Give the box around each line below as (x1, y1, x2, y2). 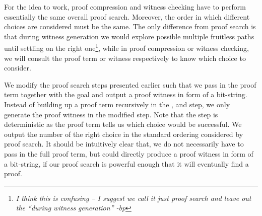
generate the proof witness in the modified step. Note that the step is (4, 109, 218, 119)
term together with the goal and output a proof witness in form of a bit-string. (4, 89, 247, 100)
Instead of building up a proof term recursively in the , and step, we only (4, 99, 230, 109)
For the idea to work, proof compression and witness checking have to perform (4, 2, 246, 12)
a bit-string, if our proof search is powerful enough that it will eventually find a (4, 158, 249, 169)
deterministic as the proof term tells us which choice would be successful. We (4, 119, 242, 129)
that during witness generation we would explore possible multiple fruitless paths (4, 31, 254, 41)
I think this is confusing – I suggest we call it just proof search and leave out (16, 192, 251, 203)
